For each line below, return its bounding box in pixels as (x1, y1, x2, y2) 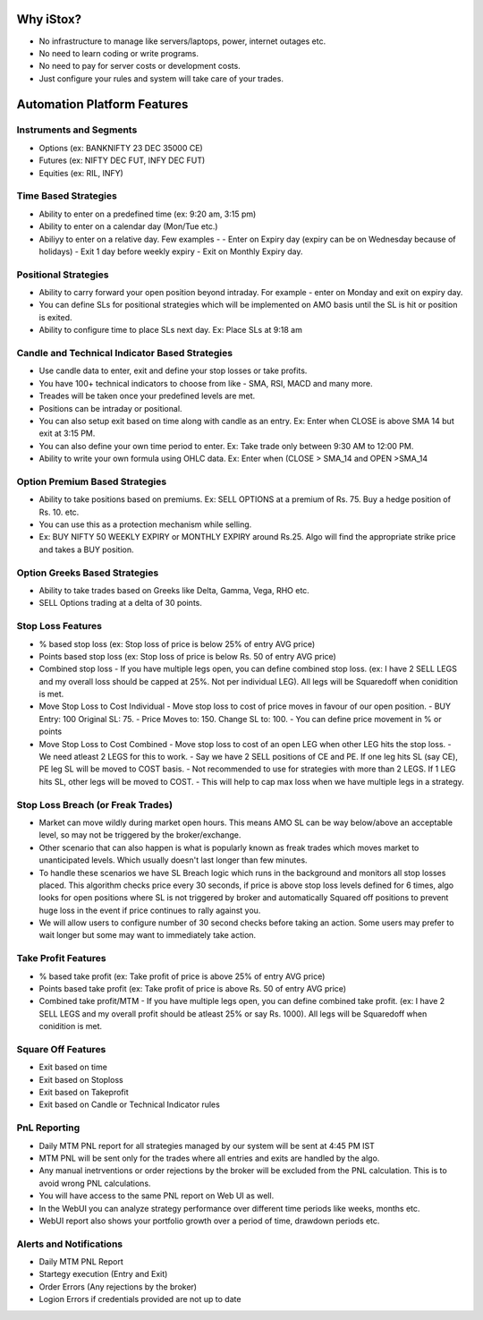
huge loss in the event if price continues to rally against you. (38, 905, 261, 915)
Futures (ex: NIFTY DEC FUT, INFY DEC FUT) (38, 155, 206, 166)
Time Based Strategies (16, 190, 118, 202)
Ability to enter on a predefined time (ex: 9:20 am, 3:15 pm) (38, 209, 257, 219)
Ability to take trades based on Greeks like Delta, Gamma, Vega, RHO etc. (38, 584, 310, 595)
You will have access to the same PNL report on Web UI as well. (38, 1190, 275, 1201)
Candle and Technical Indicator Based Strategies (16, 347, 233, 360)
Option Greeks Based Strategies (16, 566, 159, 579)
